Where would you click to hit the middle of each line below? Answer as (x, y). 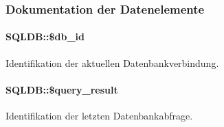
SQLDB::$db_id (45, 37)
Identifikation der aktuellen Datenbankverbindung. (112, 62)
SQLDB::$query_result (62, 89)
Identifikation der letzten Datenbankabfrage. (99, 116)
